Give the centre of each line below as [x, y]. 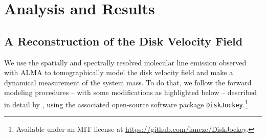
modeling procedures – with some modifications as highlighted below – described [131, 92]
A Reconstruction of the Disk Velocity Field [124, 41]
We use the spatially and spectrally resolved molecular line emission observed [125, 62]
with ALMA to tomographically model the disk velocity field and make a [119, 72]
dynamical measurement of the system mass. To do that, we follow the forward [128, 82]
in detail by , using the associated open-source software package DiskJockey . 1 [126, 103]
